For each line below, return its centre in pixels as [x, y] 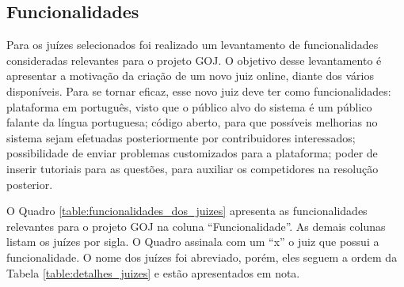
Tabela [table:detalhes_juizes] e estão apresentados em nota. [153, 272]
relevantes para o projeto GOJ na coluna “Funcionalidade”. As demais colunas [196, 226]
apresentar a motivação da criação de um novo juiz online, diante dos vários [190, 76]
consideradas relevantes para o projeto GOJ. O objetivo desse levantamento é [194, 60]
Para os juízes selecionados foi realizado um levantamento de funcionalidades [192, 45]
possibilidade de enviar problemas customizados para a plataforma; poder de [192, 153]
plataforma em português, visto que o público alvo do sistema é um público [189, 106]
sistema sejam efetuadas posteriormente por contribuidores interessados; [181, 137]
